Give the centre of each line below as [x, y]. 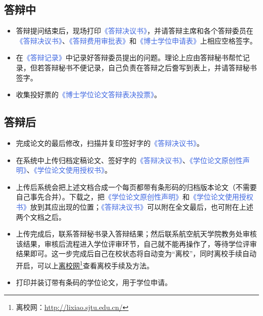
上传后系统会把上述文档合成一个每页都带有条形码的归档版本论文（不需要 [136, 187]
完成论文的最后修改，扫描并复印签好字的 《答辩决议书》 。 [110, 143]
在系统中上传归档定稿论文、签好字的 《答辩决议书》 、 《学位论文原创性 [129, 160]
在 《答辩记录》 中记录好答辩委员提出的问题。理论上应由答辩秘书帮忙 [129, 57]
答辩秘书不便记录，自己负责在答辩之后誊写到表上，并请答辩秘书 [150, 67]
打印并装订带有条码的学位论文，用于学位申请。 [94, 282]
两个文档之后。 [41, 216]
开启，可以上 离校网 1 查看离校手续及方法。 [85, 264]
